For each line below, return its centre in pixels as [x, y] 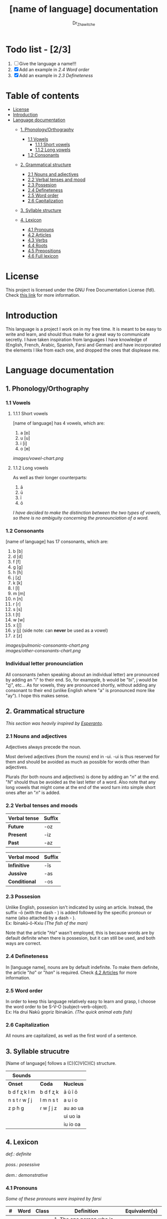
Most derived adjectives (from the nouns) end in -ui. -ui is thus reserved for [83, 756]
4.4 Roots [37, 246]
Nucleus [74, 1084]
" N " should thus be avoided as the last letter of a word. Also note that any [81, 782]
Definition [86, 1211]
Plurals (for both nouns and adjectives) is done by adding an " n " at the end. [83, 777]
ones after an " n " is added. [33, 792]
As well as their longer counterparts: [50, 478]
